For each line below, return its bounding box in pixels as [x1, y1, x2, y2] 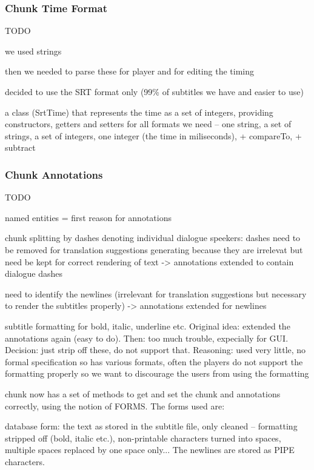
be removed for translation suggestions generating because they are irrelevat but [5, 243, 303, 256]
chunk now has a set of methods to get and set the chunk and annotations [5, 387, 281, 400]
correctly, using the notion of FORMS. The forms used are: [5, 399, 225, 412]
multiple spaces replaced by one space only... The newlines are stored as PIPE [5, 443, 295, 456]
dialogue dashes [5, 267, 63, 280]
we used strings [5, 44, 62, 57]
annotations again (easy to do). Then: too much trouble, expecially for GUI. [5, 331, 289, 344]
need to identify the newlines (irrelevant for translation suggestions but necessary [5, 287, 307, 300]
